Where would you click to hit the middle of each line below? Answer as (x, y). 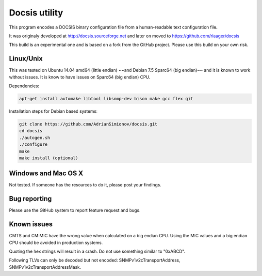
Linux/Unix (26, 59)
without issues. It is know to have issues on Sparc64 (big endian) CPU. (80, 77)
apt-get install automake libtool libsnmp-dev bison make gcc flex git (106, 99)
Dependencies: (24, 86)
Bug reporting (30, 199)
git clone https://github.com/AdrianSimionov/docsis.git (88, 124)
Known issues (31, 224)
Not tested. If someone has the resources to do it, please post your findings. (85, 185)
